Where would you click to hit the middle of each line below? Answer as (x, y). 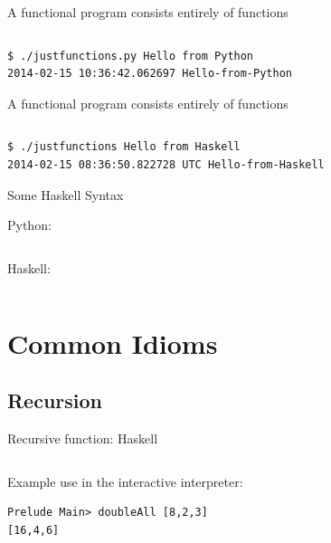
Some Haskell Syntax (66, 194)
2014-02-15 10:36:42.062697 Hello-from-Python (150, 74)
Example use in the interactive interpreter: (125, 481)
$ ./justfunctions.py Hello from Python (131, 56)
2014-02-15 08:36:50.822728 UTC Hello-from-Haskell (166, 164)
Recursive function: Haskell (83, 438)
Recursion (55, 400)
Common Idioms (113, 343)
